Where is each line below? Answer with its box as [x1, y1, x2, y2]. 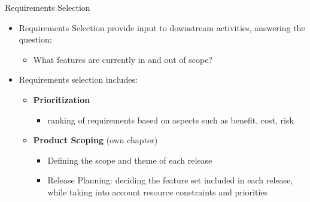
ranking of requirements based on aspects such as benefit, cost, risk [47, 113, 294, 126]
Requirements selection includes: [19, 73, 138, 86]
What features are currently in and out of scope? [33, 53, 212, 65]
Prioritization [33, 93, 90, 105]
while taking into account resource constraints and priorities [47, 185, 268, 198]
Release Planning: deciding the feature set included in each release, [47, 174, 293, 186]
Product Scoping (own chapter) [33, 134, 158, 146]
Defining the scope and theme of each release [47, 153, 212, 166]
